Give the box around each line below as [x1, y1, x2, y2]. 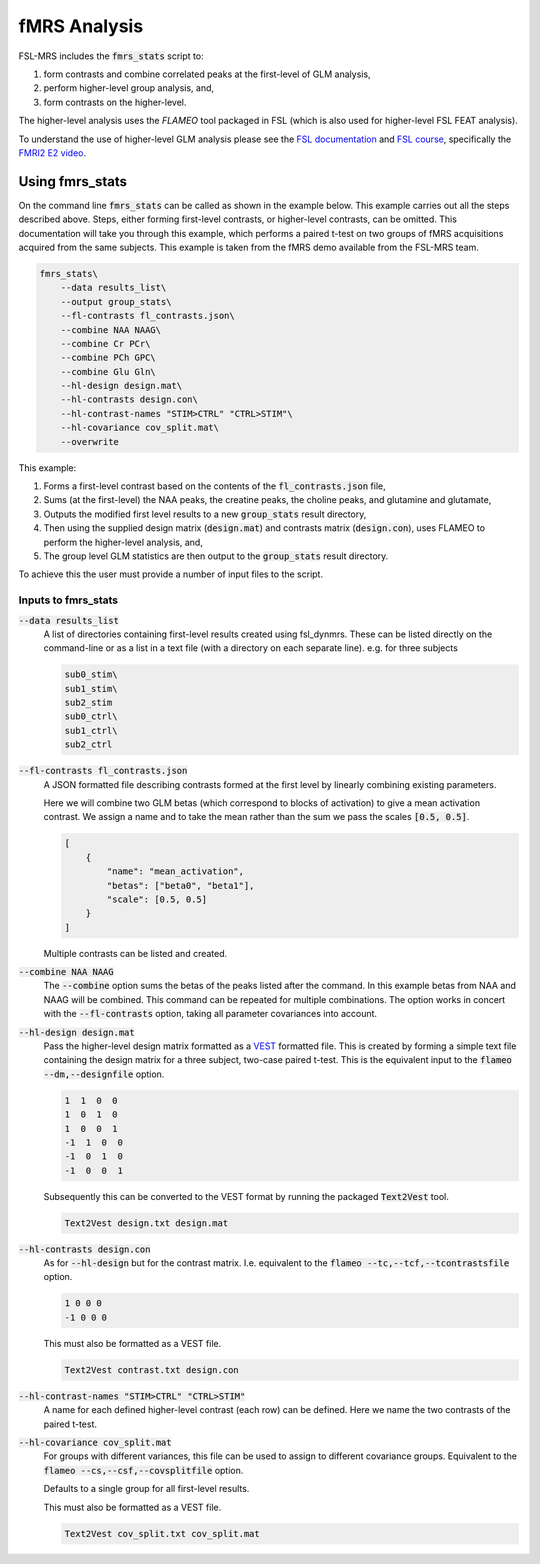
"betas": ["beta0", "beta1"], [106, 880, 255, 891]
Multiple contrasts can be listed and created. [43, 947, 228, 959]
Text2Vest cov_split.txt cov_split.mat [64, 1528, 260, 1539]
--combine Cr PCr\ [60, 338, 151, 349]
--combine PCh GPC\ [60, 352, 157, 364]
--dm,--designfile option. [43, 1068, 165, 1080]
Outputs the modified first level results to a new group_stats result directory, [43, 508, 367, 520]
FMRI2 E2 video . [18, 146, 87, 159]
